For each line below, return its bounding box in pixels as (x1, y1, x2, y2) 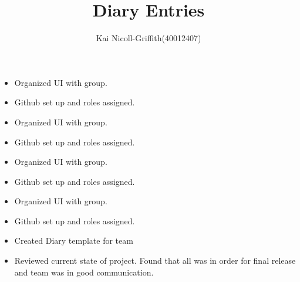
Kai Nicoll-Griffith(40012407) (96, 32, 201, 44)
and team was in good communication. (14, 266, 154, 278)
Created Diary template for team (14, 234, 133, 247)
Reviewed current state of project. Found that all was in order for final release (14, 254, 296, 267)
